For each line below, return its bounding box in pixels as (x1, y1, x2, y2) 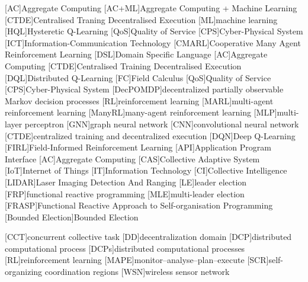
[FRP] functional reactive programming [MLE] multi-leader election (5, 187, 245, 200)
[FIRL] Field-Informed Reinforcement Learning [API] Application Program (5, 141, 271, 153)
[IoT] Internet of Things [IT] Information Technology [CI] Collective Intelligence (5, 164, 287, 177)
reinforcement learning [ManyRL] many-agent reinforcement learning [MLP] (5, 106, 277, 118)
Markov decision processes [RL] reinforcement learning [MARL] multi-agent (5, 94, 274, 107)
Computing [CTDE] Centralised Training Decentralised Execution (5, 59, 242, 72)
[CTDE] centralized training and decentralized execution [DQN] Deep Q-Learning (5, 129, 296, 142)
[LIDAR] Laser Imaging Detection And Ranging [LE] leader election (5, 175, 247, 188)
